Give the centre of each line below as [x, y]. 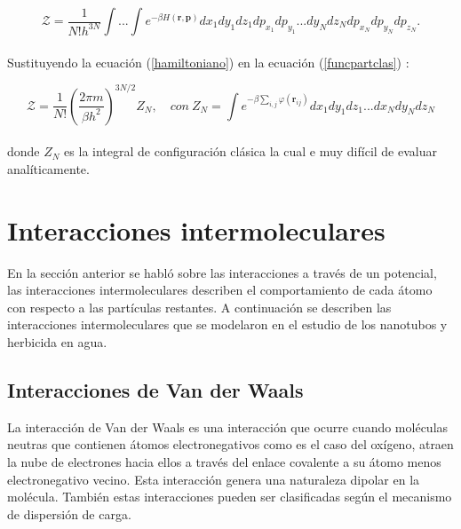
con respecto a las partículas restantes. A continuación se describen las [199, 307]
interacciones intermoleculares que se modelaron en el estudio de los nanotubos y [227, 324]
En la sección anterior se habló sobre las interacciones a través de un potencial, [222, 272]
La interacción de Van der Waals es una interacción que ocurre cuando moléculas [228, 426]
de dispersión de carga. [69, 513]
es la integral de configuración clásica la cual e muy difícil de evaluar [250, 151]
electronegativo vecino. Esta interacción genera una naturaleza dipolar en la [214, 479]
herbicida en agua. [57, 341]
